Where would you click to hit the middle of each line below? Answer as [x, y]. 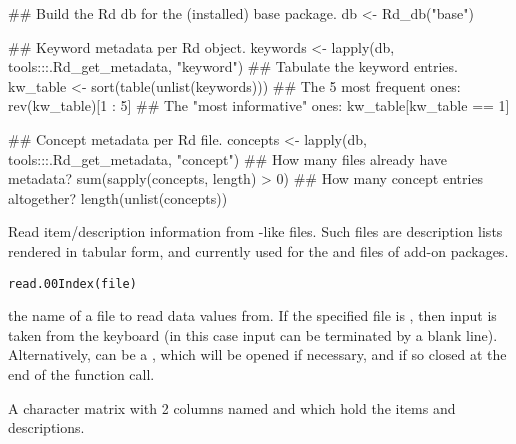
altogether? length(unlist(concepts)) [118, 197]
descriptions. [46, 427]
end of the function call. [81, 373]
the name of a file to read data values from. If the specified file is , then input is [252, 315]
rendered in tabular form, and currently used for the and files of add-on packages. [258, 250]
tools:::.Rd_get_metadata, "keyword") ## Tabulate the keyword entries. [233, 66]
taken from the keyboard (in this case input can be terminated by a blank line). [253, 334]
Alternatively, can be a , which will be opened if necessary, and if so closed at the [257, 354]
